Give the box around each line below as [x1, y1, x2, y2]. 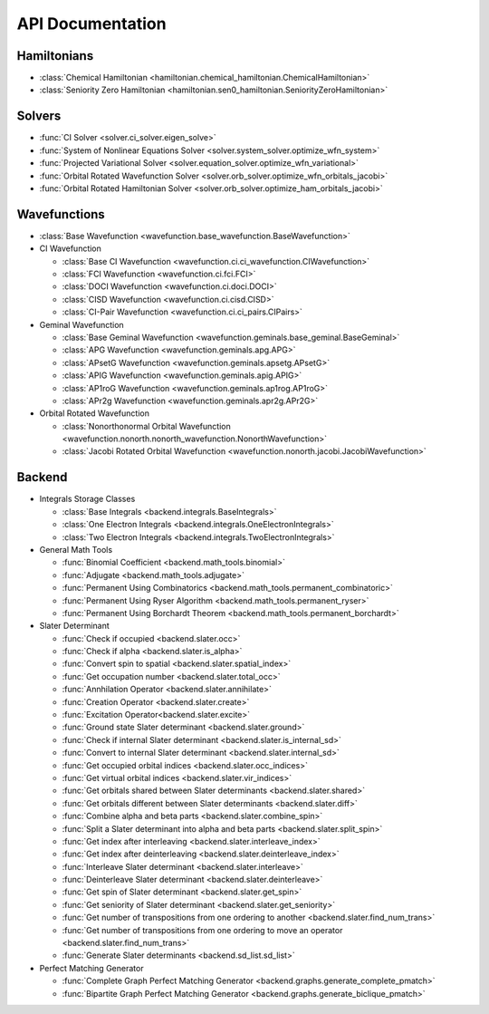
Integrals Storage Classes [39, 494, 136, 505]
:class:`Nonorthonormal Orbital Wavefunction [62, 420, 231, 431]
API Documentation [16, 14, 167, 34]
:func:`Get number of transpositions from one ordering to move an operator [62, 924, 343, 935]
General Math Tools [39, 544, 113, 555]
